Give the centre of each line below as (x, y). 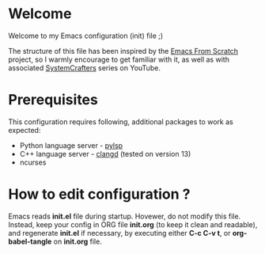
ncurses (33, 162)
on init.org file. (78, 241)
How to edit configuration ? (99, 194)
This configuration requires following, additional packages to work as (121, 121)
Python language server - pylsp (71, 145)
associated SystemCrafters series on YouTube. (84, 67)
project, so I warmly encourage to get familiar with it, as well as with (119, 59)
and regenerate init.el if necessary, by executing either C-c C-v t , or (119, 233)
